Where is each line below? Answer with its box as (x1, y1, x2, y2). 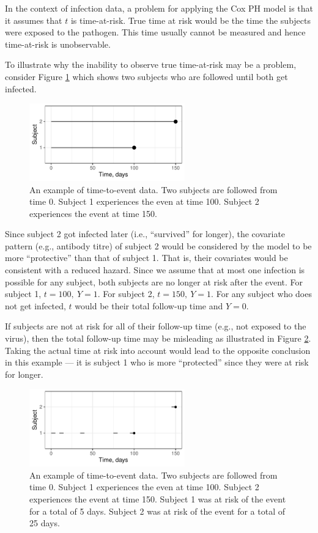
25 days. (29, 516, 60, 529)
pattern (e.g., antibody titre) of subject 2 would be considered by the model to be (5, 239, 312, 252)
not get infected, (5, 299, 66, 312)
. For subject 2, (97, 287, 155, 300)
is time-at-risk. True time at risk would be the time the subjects (70, 13, 311, 26)
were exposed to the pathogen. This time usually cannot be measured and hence (5, 26, 306, 39)
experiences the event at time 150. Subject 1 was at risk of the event (29, 492, 286, 505)
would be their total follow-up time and (75, 299, 223, 312)
